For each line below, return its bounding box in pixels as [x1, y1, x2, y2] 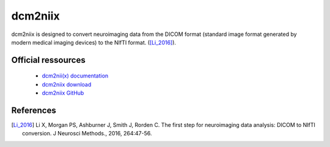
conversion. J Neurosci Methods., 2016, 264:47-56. [22, 130, 152, 137]
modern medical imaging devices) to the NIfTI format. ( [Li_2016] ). [11, 38, 177, 46]
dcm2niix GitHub [42, 89, 84, 97]
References [11, 105, 56, 115]
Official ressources [11, 55, 86, 65]
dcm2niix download [42, 81, 92, 88]
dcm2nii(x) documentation [42, 72, 109, 79]
